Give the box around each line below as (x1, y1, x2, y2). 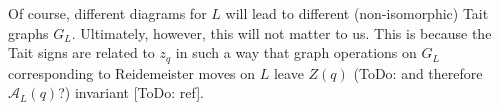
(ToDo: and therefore (353, 62, 483, 83)
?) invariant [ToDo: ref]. (58, 82, 204, 103)
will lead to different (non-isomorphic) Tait (225, 3, 489, 23)
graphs (8, 22, 49, 43)
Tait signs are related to (8, 42, 155, 63)
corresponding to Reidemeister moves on (8, 62, 256, 83)
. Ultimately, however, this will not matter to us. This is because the (71, 22, 492, 43)
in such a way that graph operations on (175, 42, 417, 63)
